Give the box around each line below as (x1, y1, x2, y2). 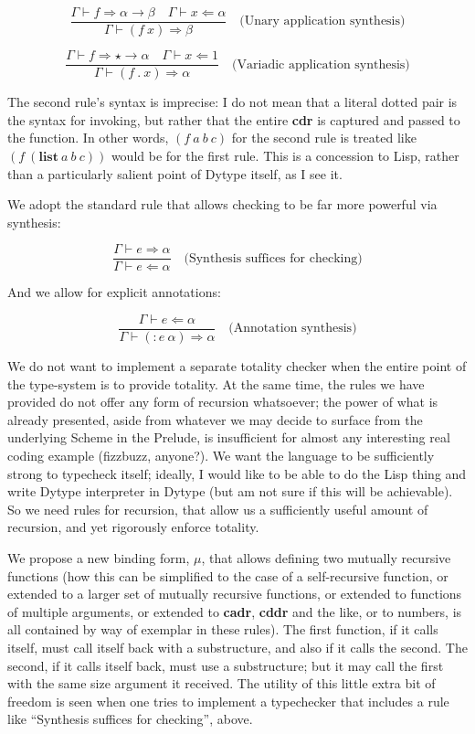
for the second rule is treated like (231, 128, 417, 147)
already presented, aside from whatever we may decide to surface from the (7, 410, 423, 429)
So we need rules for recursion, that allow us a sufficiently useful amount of (7, 499, 428, 518)
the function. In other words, (7, 128, 169, 147)
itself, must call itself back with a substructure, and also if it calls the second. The (7, 637, 468, 656)
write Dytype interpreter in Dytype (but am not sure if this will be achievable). (7, 482, 453, 501)
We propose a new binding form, (7, 548, 190, 567)
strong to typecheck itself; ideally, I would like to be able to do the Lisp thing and (7, 463, 467, 483)
